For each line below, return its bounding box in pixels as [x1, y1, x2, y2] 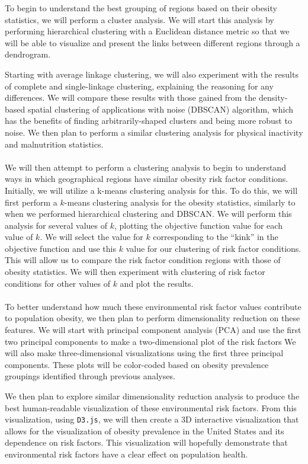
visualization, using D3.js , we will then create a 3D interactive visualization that [5, 413, 299, 425]
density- [259, 91, 288, 104]
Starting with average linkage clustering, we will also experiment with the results [5, 68, 299, 80]
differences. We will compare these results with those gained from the [5, 91, 256, 104]
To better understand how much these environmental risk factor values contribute [5, 300, 301, 312]
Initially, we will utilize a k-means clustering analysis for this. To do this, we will [5, 184, 298, 196]
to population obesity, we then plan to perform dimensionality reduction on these [5, 312, 300, 324]
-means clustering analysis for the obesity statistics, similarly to [64, 196, 296, 208]
